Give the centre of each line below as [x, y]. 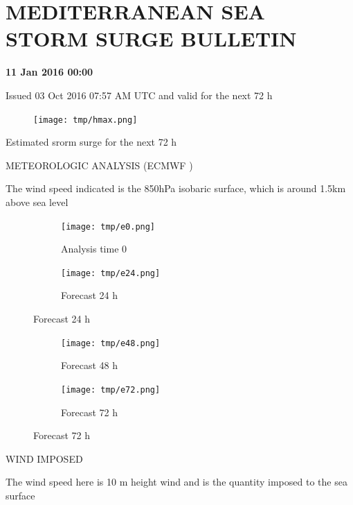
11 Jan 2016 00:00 [49, 72]
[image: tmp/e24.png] [111, 273]
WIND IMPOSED [44, 458]
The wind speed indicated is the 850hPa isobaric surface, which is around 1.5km [176, 188]
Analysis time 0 [94, 249]
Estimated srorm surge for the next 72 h [91, 142]
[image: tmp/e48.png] [111, 343]
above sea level [37, 202]
